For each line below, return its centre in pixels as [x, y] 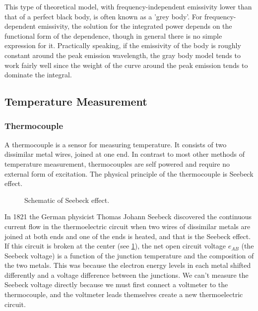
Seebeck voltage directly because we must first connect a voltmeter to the [116, 284]
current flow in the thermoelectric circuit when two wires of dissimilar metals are [128, 226]
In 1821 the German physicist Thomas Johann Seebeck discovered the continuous [128, 217]
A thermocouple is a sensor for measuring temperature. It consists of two [116, 144]
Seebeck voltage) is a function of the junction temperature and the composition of [129, 255]
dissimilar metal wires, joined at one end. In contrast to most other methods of [125, 154]
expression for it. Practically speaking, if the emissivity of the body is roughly [123, 45]
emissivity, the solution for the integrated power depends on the [135, 26]
